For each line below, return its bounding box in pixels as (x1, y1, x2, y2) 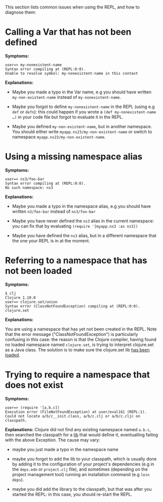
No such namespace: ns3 (5, 185, 54, 190)
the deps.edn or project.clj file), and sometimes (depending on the (12, 466, 148, 472)
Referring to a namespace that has (5, 255, 147, 266)
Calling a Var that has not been (5, 26, 131, 38)
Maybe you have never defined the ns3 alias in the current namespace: (12, 218, 154, 224)
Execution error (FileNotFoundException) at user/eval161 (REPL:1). (5, 409, 147, 415)
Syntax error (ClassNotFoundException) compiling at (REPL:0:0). (5, 304, 140, 308)
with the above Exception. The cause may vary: (5, 437, 100, 443)
